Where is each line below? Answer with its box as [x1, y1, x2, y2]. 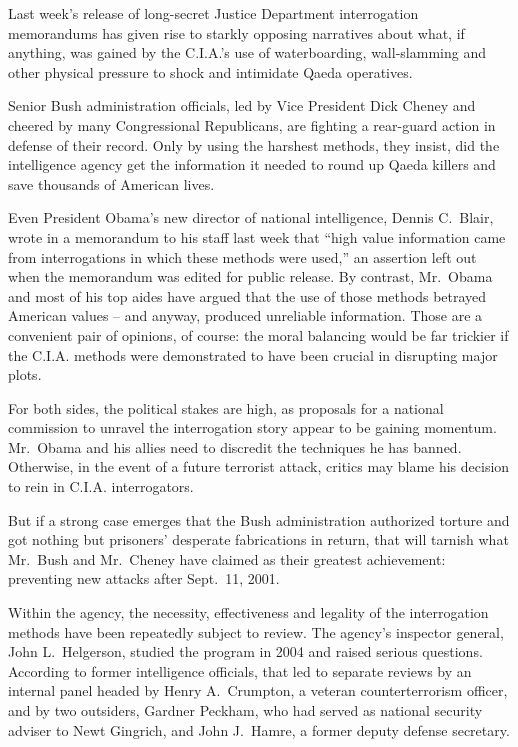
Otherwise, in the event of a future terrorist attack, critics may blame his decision [8, 456, 510, 477]
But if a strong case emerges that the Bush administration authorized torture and [8, 509, 510, 530]
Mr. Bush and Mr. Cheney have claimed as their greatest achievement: [8, 548, 446, 569]
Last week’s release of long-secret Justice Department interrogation [8, 3, 419, 23]
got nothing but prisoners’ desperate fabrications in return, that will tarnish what [8, 529, 509, 550]
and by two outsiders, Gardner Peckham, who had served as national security [8, 700, 483, 720]
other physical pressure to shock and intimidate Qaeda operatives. [8, 61, 413, 82]
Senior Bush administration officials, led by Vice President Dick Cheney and [8, 95, 476, 116]
